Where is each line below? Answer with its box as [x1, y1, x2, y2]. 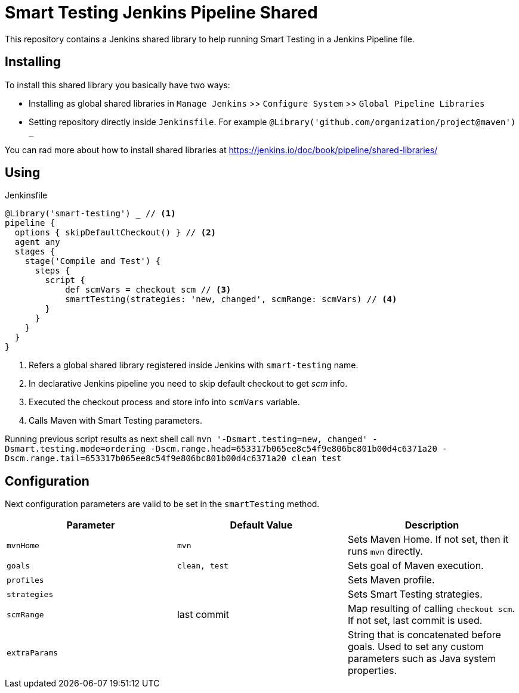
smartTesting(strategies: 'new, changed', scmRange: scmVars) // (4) [65, 294, 397, 304]
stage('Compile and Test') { [24, 256, 161, 266]
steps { [35, 266, 70, 276]
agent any [14, 237, 60, 247]
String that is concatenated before [347, 629, 501, 641]
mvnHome [7, 540, 39, 550]
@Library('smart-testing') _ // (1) [5, 209, 176, 219]
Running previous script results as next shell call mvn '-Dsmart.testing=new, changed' [5, 434, 367, 445]
